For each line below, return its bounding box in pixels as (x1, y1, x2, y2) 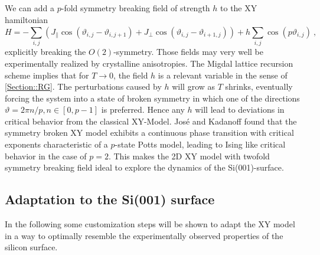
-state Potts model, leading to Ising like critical (115, 138, 286, 151)
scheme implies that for (5, 68, 89, 81)
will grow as (172, 80, 215, 93)
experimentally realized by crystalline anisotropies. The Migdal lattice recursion (5, 57, 293, 69)
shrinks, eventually (225, 80, 293, 93)
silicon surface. (5, 241, 58, 253)
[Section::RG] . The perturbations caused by (5, 80, 162, 93)
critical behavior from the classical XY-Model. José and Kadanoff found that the (5, 115, 297, 127)
